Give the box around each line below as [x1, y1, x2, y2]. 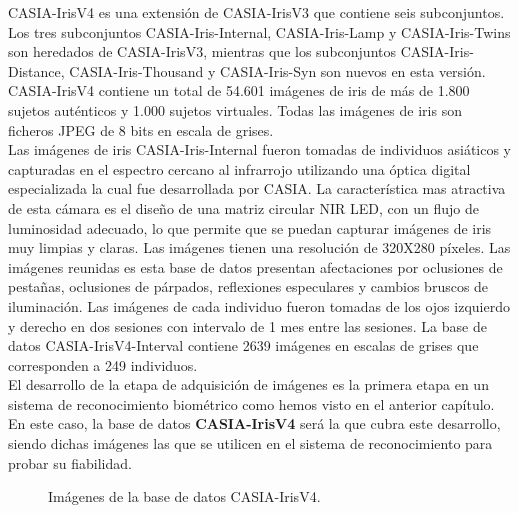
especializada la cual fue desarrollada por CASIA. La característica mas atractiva [8, 178, 506, 199]
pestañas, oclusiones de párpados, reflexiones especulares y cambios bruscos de [8, 276, 489, 297]
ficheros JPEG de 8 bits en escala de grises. [8, 119, 274, 140]
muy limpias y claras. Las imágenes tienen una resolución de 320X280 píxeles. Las [8, 237, 511, 258]
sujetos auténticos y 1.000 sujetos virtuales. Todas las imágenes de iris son [8, 99, 462, 120]
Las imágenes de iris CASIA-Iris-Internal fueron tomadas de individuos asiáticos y [8, 139, 512, 160]
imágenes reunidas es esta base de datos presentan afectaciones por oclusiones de [8, 256, 503, 277]
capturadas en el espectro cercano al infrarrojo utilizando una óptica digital [8, 158, 471, 179]
